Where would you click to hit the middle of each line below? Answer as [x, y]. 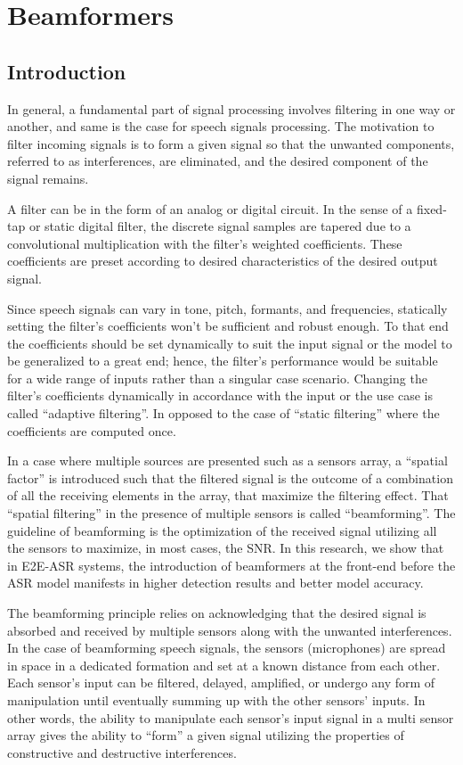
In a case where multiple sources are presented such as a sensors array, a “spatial [227, 461]
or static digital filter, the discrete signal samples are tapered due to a [220, 226]
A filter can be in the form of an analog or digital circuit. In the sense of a [210, 208]
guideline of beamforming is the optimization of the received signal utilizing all [222, 530]
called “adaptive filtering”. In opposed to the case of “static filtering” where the [223, 413]
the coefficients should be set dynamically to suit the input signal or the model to [230, 343]
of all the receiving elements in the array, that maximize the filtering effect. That [228, 495]
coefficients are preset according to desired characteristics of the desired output [223, 261]
